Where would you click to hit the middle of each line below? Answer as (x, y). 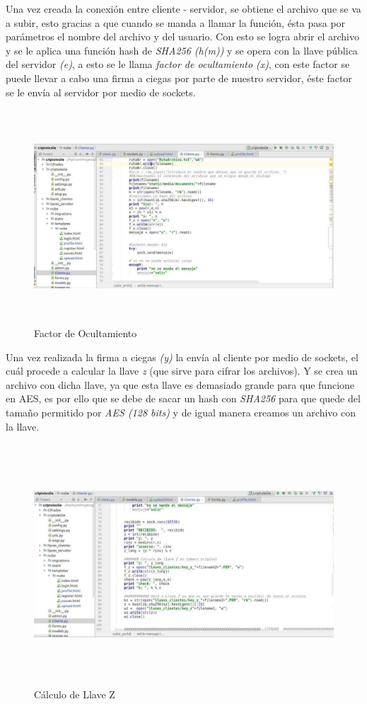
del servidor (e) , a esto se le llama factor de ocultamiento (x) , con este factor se (178, 64)
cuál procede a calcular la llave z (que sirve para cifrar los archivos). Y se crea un (182, 371)
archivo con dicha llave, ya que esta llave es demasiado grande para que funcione (180, 384)
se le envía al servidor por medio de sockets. (101, 92)
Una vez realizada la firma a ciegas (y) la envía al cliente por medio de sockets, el (182, 357)
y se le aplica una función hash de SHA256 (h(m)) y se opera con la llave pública (182, 50)
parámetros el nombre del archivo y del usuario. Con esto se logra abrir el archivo (182, 36)
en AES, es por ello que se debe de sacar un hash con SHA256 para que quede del (183, 398)
